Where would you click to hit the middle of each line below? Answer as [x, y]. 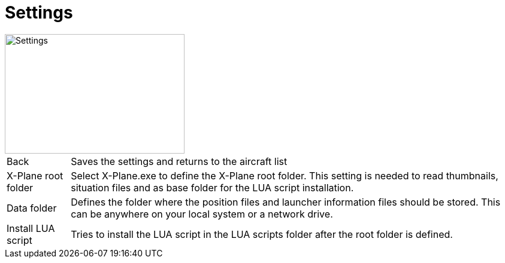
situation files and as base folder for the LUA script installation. [212, 187]
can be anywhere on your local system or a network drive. [202, 214]
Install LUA [31, 228]
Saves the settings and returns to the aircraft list [179, 161]
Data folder [32, 208]
